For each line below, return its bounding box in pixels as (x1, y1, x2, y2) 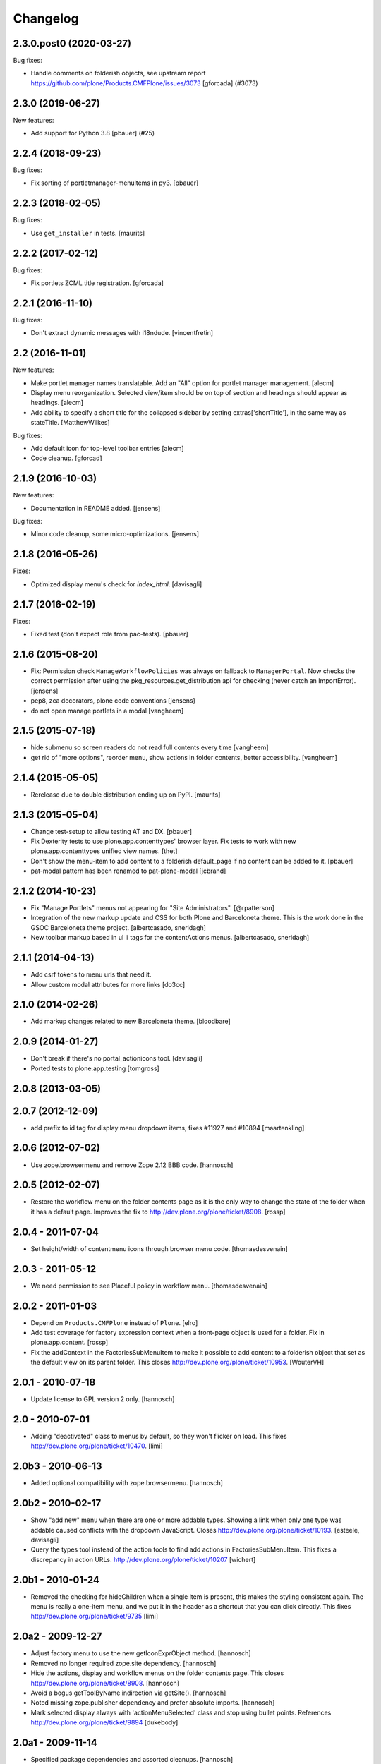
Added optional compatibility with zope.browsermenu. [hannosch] (30, 1479, 224, 1487)
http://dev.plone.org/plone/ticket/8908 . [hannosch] (30, 1679, 180, 1687)
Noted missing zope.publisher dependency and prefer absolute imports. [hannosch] (30, 1698, 275, 1707)
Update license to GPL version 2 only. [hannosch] (30, 1395, 175, 1403)
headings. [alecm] (30, 399, 84, 407)
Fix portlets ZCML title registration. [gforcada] (30, 279, 164, 287)
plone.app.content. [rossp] (30, 1338, 109, 1347)
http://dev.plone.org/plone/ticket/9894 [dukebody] (30, 1718, 179, 1727)
